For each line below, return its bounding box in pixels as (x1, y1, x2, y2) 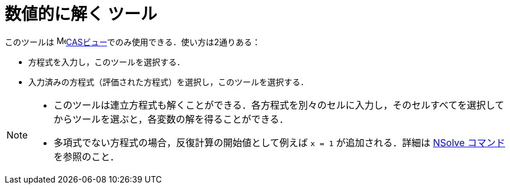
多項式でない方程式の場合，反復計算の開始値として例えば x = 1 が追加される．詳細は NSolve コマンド (54, 136, 505, 148)
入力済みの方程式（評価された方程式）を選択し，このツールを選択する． (28, 76, 309, 87)
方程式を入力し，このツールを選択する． (28, 56, 185, 67)
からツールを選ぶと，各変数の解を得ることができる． (54, 113, 289, 125)
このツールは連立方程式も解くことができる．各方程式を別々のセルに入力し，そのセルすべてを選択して (54, 99, 505, 111)
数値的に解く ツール (5, 4, 157, 24)
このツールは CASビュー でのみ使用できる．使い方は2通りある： (5, 36, 260, 47)
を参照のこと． (54, 150, 120, 163)
